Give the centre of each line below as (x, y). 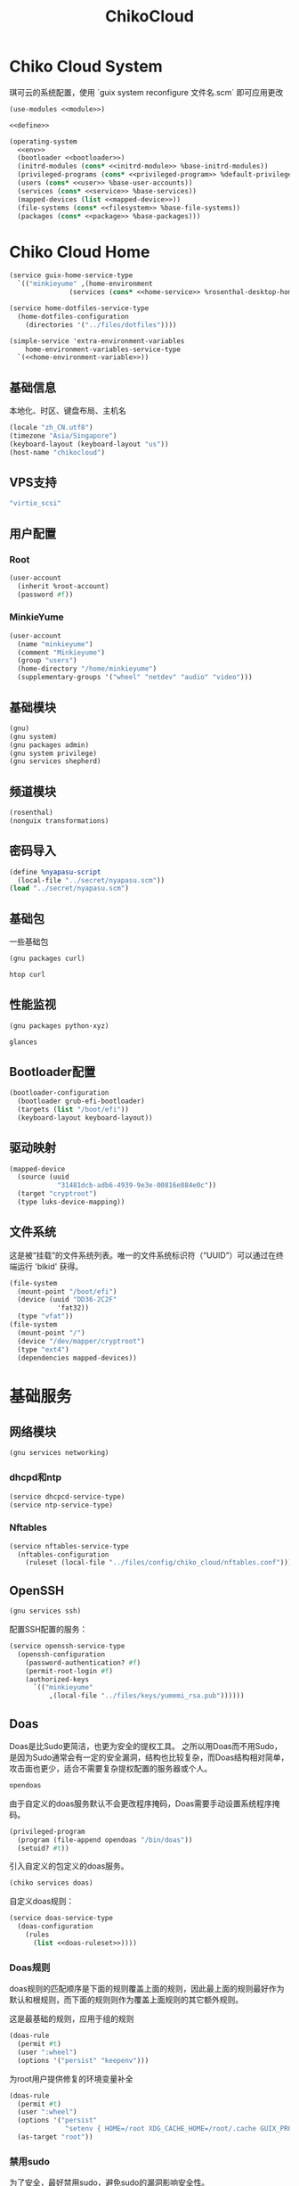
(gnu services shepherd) (55, 761)
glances (24, 1042)
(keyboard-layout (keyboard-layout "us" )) (89, 444)
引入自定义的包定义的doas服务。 (69, 1866)
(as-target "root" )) (55, 2137)
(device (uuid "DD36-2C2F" (67, 1300)
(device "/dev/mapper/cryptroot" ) (81, 1341)
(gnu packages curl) (48, 959)
